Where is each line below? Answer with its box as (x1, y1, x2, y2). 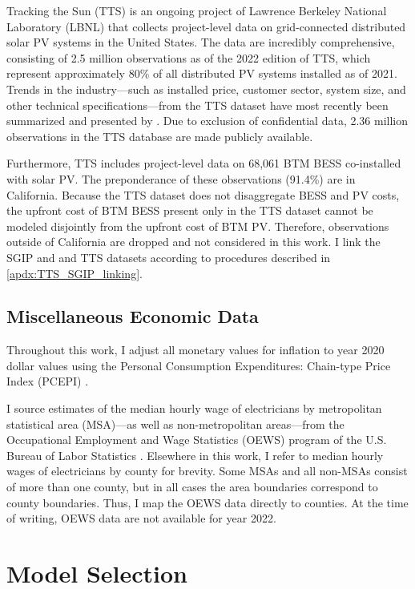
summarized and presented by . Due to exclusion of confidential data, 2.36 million (6, 112, 409, 129)
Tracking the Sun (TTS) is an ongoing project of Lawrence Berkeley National (6, 2, 387, 18)
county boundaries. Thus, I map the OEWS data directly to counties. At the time (6, 494, 409, 510)
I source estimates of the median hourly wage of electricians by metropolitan (6, 400, 382, 417)
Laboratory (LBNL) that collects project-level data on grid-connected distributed (6, 18, 406, 34)
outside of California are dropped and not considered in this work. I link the (6, 233, 381, 250)
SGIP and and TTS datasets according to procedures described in (6, 248, 331, 265)
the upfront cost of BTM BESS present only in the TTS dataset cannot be (6, 202, 373, 219)
